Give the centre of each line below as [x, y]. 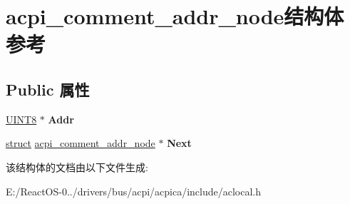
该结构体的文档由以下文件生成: [77, 167]
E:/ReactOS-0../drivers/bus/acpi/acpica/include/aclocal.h [134, 191]
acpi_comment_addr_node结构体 [175, 16]
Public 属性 [48, 89]
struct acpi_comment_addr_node [81, 143]
